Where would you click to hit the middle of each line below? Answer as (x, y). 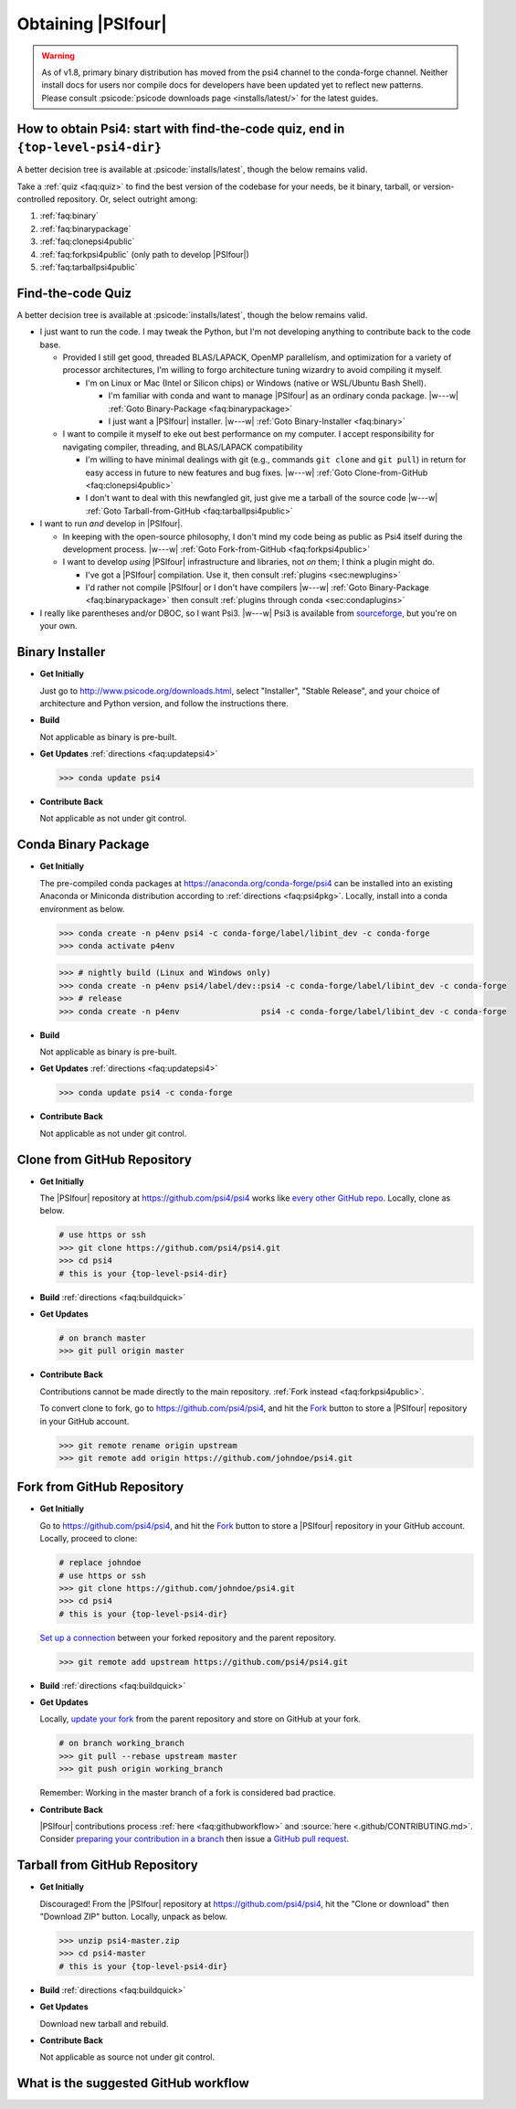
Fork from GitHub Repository (100, 1487)
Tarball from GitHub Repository (107, 1865)
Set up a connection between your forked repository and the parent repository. (188, 1637)
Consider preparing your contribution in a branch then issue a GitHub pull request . (195, 1839)
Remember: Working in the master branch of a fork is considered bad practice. (188, 1793)
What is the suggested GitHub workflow (133, 2083)
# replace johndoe (100, 1563)
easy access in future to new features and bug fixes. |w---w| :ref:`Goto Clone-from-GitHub (257, 472)
